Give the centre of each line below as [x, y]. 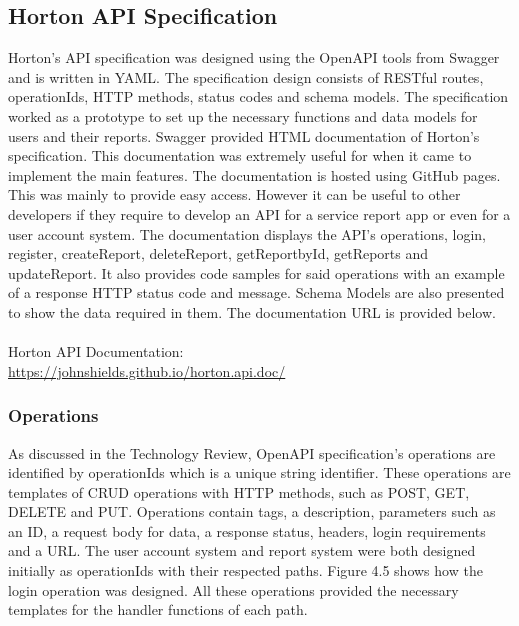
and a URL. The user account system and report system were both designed [242, 550]
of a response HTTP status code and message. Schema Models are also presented [256, 292]
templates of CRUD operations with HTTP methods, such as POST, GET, [239, 491]
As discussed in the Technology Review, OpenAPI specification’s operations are [252, 452]
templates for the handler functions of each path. [158, 609]
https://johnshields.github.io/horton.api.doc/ [147, 370]
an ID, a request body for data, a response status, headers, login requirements [247, 530]
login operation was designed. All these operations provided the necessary [233, 589]
